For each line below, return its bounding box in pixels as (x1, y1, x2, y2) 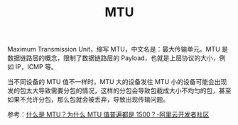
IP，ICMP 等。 (15, 63, 58, 71)
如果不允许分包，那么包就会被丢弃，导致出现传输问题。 (7, 95, 169, 104)
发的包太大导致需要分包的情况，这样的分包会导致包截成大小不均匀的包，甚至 (7, 86, 232, 95)
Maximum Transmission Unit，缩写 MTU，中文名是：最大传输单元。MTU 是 (7, 45, 229, 54)
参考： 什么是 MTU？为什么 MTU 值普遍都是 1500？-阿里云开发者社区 (7, 110, 210, 119)
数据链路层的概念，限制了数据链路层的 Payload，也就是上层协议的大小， (7, 54, 220, 62)
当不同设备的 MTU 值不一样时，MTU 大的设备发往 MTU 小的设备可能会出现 (7, 78, 227, 86)
